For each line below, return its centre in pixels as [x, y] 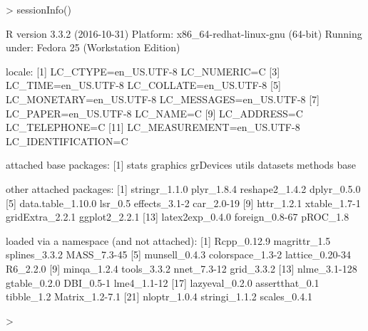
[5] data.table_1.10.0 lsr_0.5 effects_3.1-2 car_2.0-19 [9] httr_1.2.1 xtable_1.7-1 [183, 203]
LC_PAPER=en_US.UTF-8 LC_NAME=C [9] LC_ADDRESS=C [154, 113]
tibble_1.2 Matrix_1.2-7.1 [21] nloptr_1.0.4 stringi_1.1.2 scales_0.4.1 [159, 296]
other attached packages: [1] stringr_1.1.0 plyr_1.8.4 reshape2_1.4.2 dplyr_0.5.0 [183, 188]
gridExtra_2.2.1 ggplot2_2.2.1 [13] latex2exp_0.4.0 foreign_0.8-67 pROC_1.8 [178, 217]
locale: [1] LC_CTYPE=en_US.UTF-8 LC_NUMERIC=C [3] [143, 71]
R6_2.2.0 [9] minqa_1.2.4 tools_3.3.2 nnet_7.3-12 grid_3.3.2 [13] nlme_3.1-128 [182, 268]
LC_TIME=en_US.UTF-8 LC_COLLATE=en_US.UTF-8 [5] [143, 85]
